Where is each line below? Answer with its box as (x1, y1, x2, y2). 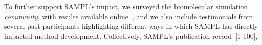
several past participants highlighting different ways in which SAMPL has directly (4, 21, 258, 31)
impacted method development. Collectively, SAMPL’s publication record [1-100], (4, 30, 258, 41)
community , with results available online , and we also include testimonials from (4, 11, 253, 21)
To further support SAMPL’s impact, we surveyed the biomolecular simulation (4, 1, 248, 11)
